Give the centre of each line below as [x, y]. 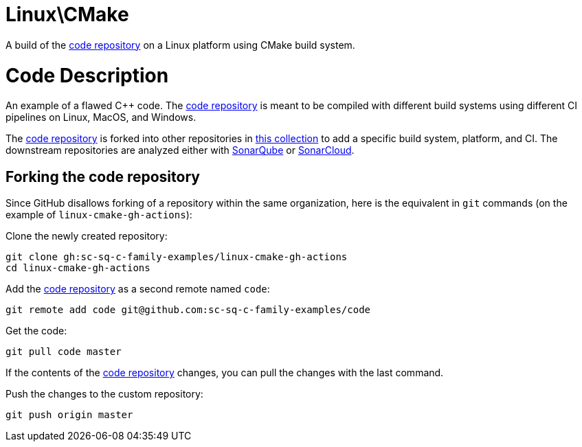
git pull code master [64, 352]
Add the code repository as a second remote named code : [138, 289]
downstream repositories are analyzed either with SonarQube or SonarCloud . [180, 150]
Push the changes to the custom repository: [104, 394]
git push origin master [69, 415]
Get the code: [36, 331]
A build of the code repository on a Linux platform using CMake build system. [180, 45]
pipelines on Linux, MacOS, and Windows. [101, 117]
